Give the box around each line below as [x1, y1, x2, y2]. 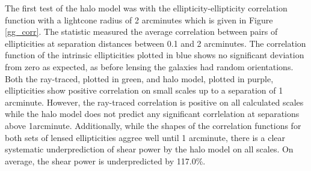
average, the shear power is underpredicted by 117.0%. [5, 154, 206, 167]
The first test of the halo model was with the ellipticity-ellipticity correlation [5, 2, 288, 14]
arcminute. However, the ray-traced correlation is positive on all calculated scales [5, 95, 304, 108]
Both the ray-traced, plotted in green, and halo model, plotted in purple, [5, 72, 274, 85]
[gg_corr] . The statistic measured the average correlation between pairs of [5, 25, 278, 38]
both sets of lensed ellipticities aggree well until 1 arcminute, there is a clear [5, 131, 285, 143]
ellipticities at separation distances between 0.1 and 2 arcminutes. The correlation [5, 37, 306, 49]
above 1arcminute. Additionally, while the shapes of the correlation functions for [5, 119, 301, 131]
